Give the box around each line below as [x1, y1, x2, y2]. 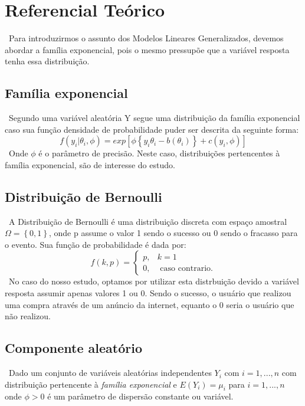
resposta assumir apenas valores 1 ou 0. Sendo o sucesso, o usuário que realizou [5, 287, 291, 299]
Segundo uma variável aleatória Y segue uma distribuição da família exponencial [8, 112, 300, 124]
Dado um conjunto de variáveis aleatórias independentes [8, 366, 212, 379]
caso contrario [160, 264, 211, 273]
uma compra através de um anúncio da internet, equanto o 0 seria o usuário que [5, 298, 294, 310]
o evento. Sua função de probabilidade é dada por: [5, 238, 186, 250]
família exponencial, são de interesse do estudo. [5, 158, 175, 171]
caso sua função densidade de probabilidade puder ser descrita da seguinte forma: [5, 123, 299, 135]
